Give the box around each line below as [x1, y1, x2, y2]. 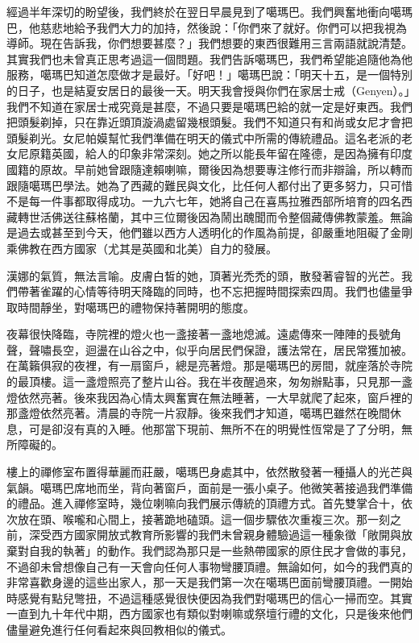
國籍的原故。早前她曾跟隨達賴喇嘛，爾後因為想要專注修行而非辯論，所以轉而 [6, 160, 413, 177]
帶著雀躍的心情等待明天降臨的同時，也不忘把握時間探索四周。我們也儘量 [17, 283, 401, 300]
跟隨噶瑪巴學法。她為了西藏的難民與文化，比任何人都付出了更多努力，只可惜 [6, 176, 413, 193]
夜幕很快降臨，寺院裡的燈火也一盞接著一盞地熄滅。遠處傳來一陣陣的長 [6, 326, 379, 342]
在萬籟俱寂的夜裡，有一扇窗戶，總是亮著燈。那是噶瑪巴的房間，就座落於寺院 [6, 357, 413, 374]
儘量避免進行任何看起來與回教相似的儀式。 [6, 620, 232, 637]
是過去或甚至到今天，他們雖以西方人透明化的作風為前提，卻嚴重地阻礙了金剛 [6, 224, 413, 241]
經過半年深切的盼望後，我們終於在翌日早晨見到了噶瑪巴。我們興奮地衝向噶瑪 [6, 3, 413, 19]
